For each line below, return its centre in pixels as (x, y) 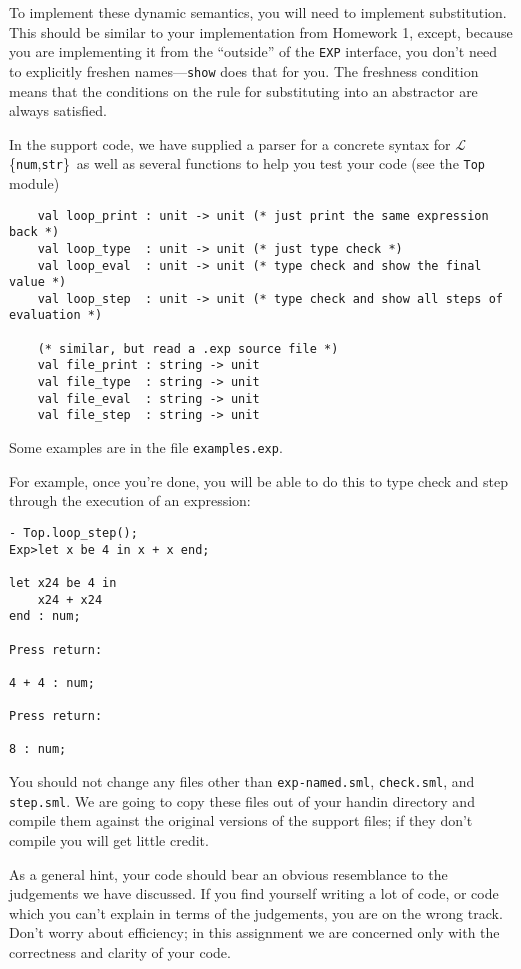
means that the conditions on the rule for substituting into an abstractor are (243, 90)
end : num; (45, 616)
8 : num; (38, 749)
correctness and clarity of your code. (120, 951)
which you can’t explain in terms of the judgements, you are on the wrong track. (256, 912)
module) (34, 182)
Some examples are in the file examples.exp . (146, 447)
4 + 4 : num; (52, 682)
